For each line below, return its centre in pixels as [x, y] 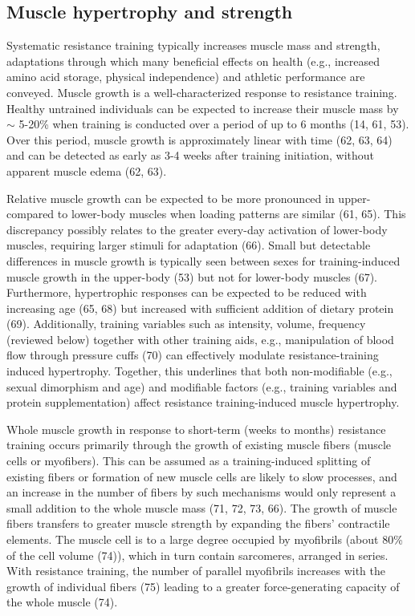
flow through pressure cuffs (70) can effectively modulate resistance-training [193, 355]
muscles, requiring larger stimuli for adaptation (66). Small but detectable [189, 245]
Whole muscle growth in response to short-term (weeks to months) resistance [196, 429]
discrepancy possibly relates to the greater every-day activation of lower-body [197, 229]
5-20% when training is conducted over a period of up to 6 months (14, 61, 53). [214, 124]
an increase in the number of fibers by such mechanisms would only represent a [201, 492]
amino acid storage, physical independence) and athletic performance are [186, 77]
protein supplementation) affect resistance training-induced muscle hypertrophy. [203, 402]
